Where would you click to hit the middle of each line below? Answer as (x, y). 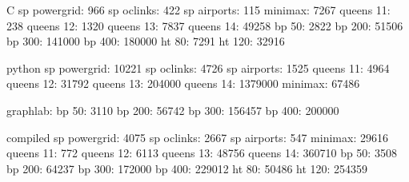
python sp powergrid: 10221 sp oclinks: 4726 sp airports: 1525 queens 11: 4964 (198, 67)
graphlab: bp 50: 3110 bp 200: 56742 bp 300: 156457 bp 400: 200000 (173, 110)
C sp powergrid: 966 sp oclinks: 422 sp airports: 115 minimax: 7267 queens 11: (198, 10)
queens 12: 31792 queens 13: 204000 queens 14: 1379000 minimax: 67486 (183, 83)
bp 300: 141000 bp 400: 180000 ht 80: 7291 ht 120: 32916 (146, 41)
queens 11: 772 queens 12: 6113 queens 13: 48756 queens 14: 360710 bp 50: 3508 (202, 153)
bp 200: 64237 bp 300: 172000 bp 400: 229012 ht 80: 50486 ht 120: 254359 (187, 168)
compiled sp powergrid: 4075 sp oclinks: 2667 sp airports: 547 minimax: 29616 (197, 137)
